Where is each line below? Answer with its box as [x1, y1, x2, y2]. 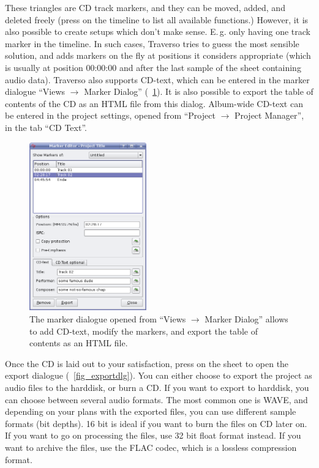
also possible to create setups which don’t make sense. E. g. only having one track [5, 25, 310, 38]
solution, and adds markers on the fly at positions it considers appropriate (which [5, 49, 311, 62]
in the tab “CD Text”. [5, 121, 87, 133]
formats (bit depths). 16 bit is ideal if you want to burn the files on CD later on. [5, 417, 307, 429]
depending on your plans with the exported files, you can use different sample [5, 405, 296, 418]
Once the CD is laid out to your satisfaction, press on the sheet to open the [5, 357, 289, 370]
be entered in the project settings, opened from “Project [5, 109, 216, 122]
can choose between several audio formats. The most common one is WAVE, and [5, 393, 308, 406]
